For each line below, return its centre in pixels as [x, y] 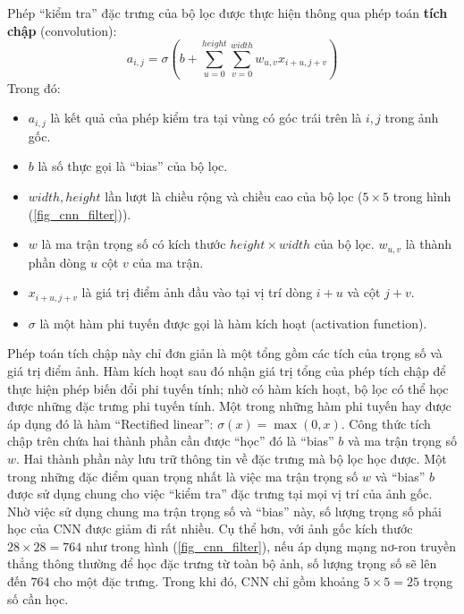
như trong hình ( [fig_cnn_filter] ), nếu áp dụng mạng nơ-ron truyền [270, 546]
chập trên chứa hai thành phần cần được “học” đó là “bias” [171, 441]
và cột [364, 292]
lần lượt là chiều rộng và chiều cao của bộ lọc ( [234, 196]
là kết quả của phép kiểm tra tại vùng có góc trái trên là [206, 118]
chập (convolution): [62, 30]
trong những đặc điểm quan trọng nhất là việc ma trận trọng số [183, 476]
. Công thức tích [386, 423]
